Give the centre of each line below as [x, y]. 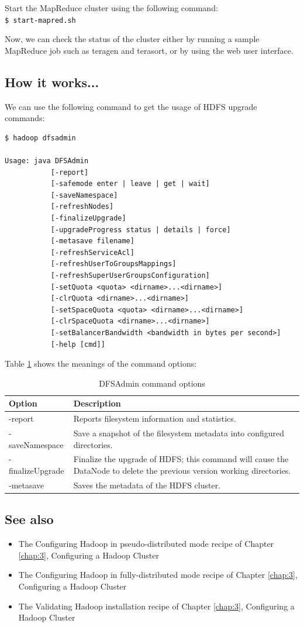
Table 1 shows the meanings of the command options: [101, 364]
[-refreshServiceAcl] [92, 252]
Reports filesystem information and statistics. [155, 418]
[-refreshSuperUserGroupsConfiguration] [130, 275]
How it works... [52, 82]
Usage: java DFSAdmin [47, 161]
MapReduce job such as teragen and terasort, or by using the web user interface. [149, 50]
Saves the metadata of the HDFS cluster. [147, 485]
